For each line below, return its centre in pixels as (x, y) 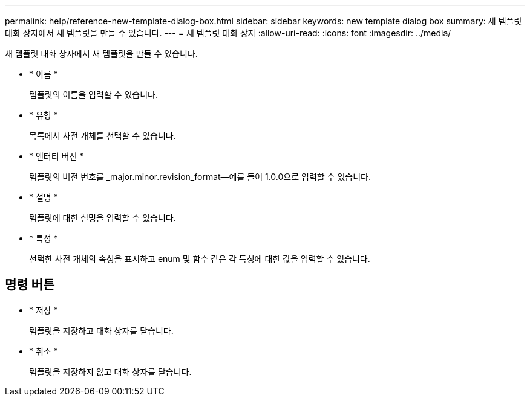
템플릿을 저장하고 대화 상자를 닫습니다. (101, 330)
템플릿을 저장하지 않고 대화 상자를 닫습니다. (110, 371)
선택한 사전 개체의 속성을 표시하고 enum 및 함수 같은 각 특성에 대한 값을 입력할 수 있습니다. (200, 259)
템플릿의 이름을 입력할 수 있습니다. (93, 95)
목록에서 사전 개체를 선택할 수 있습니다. (103, 136)
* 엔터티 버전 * (57, 156)
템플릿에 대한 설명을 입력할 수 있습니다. (103, 218)
